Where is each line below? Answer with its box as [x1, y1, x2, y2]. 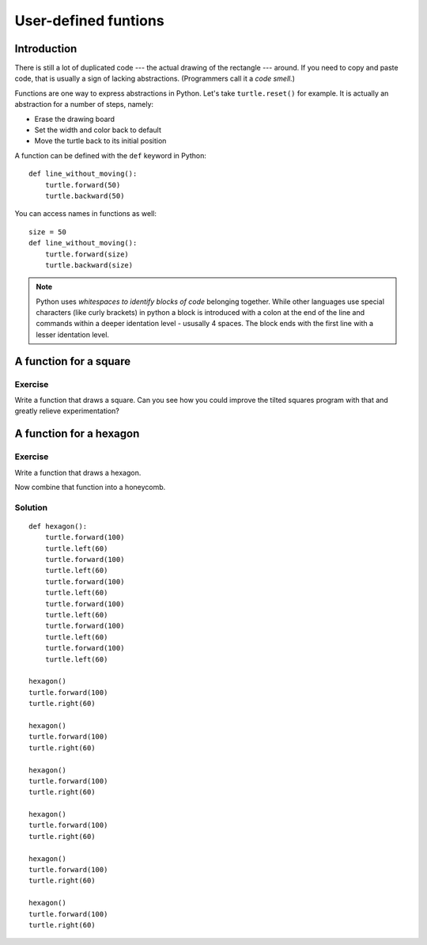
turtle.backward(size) [44, 260, 134, 269]
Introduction [14, 42, 77, 55]
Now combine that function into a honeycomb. [14, 482, 166, 491]
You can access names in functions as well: [14, 209, 157, 218]
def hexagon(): [28, 522, 88, 530]
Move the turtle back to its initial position [34, 136, 167, 146]
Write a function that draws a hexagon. [14, 468, 142, 477]
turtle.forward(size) [44, 249, 130, 259]
